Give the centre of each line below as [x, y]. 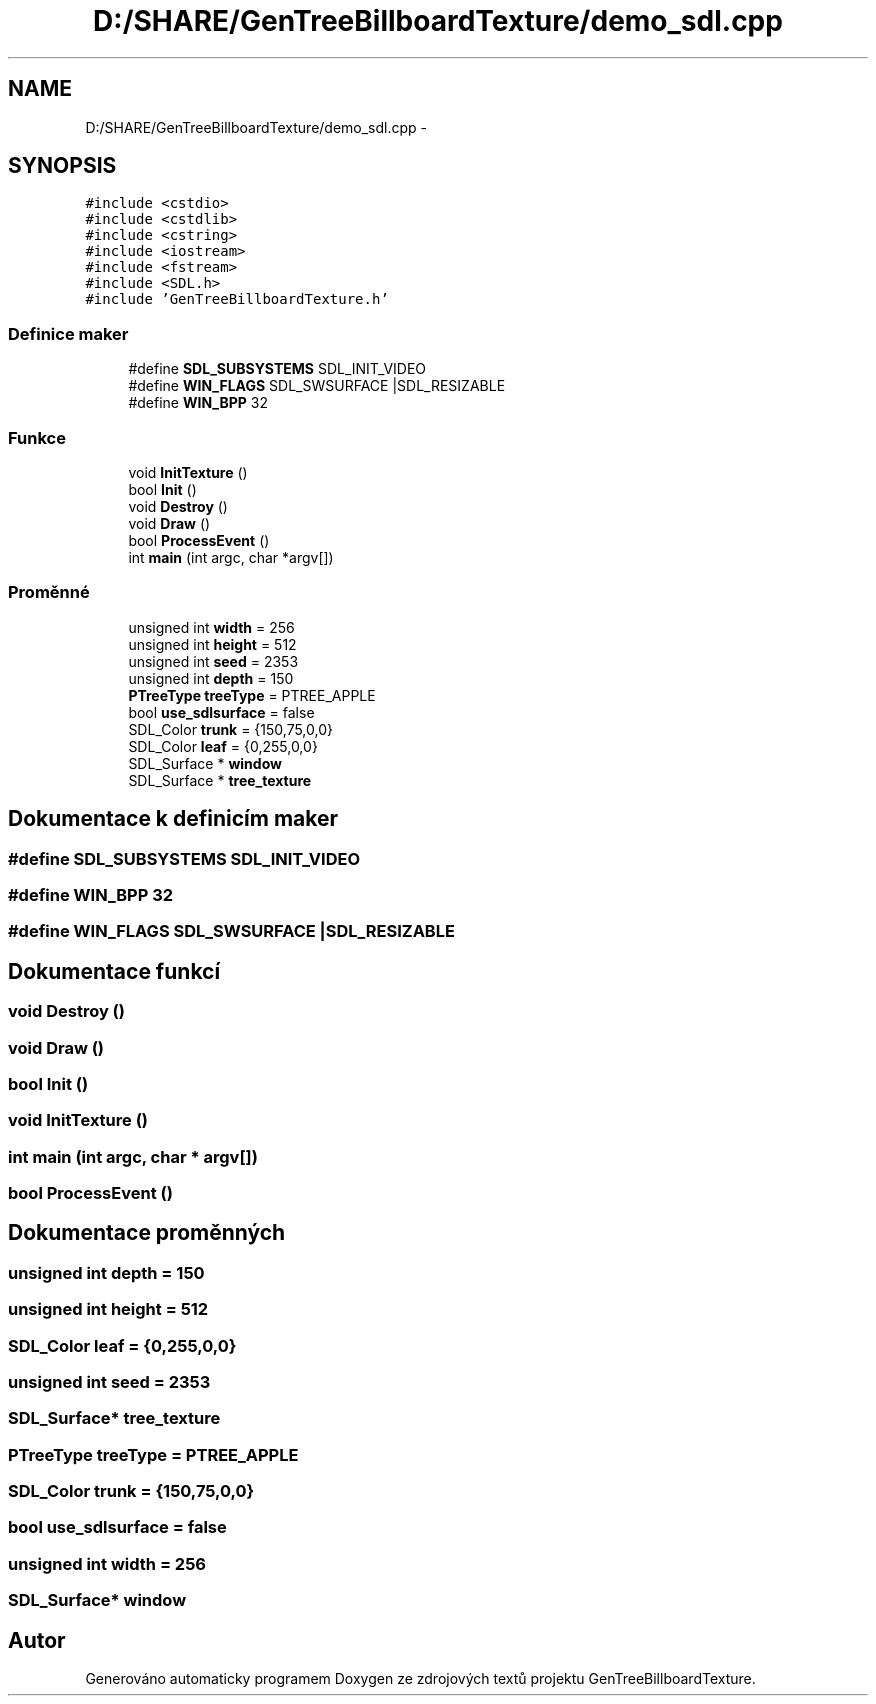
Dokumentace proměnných [147, 1233]
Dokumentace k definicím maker [173, 819]
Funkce [37, 437]
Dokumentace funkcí [114, 971]
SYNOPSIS [62, 166]
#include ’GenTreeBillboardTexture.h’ [237, 299]
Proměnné [49, 592]
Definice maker [68, 333]
